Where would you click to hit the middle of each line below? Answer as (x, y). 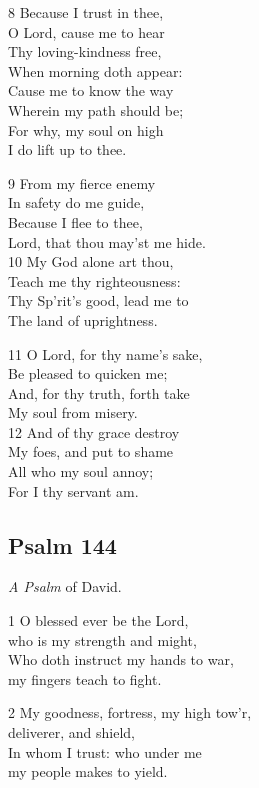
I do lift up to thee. (67, 149)
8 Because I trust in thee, (86, 12)
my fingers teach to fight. (85, 678)
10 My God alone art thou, (91, 261)
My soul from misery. (73, 412)
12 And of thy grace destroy (94, 431)
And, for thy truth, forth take (99, 392)
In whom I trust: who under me (105, 751)
